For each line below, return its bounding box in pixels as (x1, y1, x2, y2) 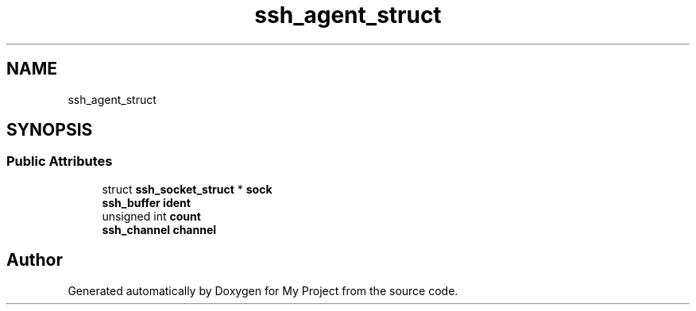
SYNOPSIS (6, 120, 93, 140)
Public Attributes (6, 153, 113, 170)
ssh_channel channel (102, 222, 217, 236)
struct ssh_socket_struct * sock (102, 182, 273, 196)
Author (6, 250, 63, 271)
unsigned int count (102, 209, 201, 223)
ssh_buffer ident (102, 195, 191, 209)
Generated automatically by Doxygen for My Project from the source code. (68, 283, 458, 298)
